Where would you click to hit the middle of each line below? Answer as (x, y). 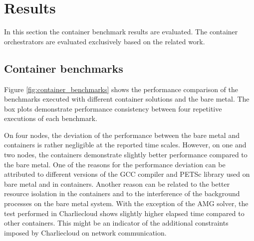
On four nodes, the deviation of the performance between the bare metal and (122, 135)
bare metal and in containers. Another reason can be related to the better (117, 183)
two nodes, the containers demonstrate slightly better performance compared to (126, 155)
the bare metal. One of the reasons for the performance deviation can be (115, 164)
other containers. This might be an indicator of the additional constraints (116, 223)
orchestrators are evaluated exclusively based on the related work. (105, 41)
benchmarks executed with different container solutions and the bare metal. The (127, 99)
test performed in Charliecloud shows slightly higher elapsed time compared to (124, 213)
